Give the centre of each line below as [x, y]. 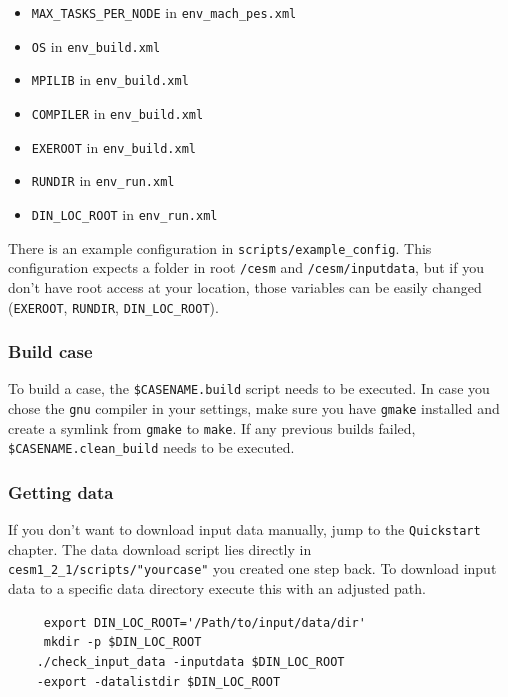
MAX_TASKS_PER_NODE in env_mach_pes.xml [164, 12]
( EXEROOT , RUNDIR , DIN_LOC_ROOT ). [113, 306]
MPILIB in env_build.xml [110, 79]
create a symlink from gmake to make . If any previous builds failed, [212, 427]
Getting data [61, 491]
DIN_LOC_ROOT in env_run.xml [124, 213]
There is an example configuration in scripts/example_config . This [220, 247]
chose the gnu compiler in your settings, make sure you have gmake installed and [254, 408]
